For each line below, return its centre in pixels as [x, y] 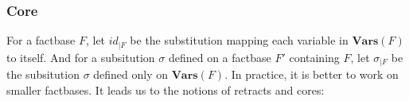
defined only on [131, 74]
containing [314, 57]
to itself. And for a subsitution [81, 57]
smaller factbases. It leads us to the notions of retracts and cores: [166, 89]
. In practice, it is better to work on [312, 74]
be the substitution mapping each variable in [239, 40]
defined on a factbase [220, 57]
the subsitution [43, 74]
